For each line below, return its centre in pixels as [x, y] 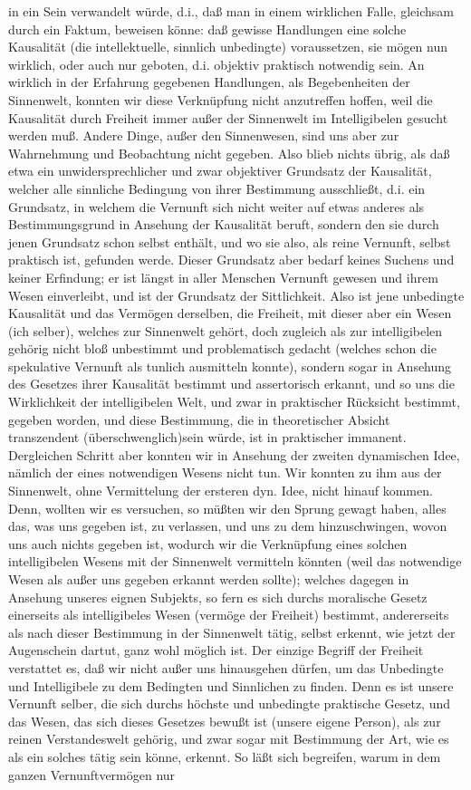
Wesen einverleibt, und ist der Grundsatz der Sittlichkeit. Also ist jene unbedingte [236, 295]
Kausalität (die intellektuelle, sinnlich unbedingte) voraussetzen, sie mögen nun [228, 47]
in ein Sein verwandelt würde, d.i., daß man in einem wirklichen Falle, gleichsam [231, 11]
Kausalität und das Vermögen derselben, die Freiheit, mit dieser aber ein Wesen [230, 313]
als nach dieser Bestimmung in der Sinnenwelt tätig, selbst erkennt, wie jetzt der [232, 632]
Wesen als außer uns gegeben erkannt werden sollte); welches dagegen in [209, 579]
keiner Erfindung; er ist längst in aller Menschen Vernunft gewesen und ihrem [223, 277]
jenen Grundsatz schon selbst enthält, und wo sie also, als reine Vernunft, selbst [230, 241]
